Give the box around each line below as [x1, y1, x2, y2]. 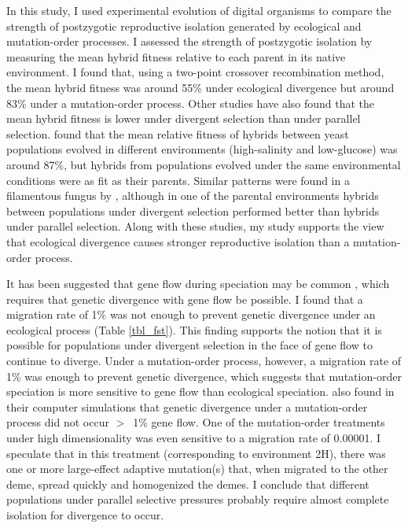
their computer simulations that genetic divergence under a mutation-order [6, 398, 368, 415]
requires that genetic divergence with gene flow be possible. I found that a [6, 290, 363, 307]
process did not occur [6, 414, 109, 430]
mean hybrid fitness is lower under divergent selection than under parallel [6, 110, 361, 127]
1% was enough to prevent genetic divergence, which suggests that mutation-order [6, 367, 402, 384]
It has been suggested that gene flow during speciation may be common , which [6, 275, 390, 292]
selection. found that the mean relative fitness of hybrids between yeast [6, 125, 349, 142]
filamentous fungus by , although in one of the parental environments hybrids [6, 187, 379, 204]
